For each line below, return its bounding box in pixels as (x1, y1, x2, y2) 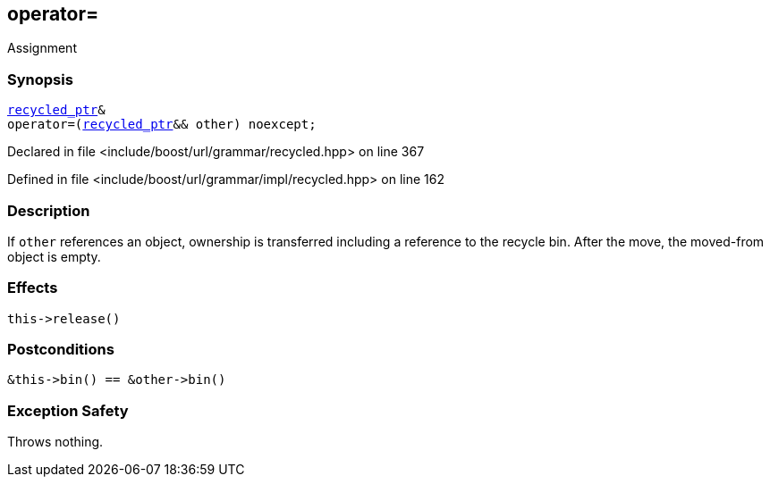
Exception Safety (7, 401, 129, 420)
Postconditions (7, 340, 114, 359)
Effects (7, 279, 58, 297)
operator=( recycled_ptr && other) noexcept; (7, 117, 317, 132)
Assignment (7, 40, 77, 56)
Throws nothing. (7, 434, 104, 450)
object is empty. (7, 248, 101, 264)
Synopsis (7, 70, 73, 88)
